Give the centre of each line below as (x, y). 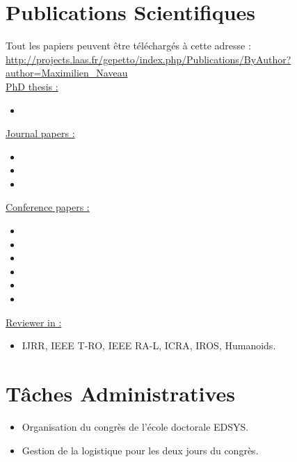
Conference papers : (48, 207)
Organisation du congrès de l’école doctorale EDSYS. (135, 426)
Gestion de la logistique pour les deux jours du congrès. (140, 450)
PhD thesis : (32, 86)
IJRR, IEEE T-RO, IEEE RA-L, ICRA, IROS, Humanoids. (149, 345)
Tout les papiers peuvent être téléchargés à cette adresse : (128, 46)
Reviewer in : (34, 322)
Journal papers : (40, 133)
